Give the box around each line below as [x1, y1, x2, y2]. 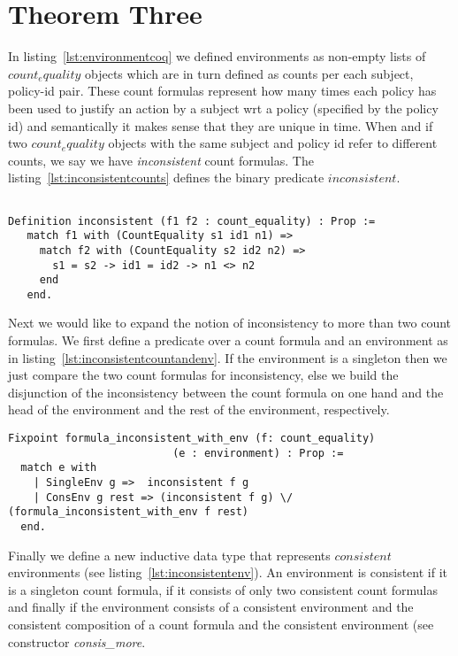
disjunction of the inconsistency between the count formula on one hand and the [8, 382, 444, 401]
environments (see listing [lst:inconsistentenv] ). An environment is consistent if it [8, 563, 448, 582]
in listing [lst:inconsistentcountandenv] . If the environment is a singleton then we [8, 348, 447, 367]
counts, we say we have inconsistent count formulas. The [8, 150, 314, 169]
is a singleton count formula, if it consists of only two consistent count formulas [8, 580, 439, 598]
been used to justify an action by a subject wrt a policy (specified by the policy [8, 98, 439, 117]
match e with [20, 461, 97, 475]
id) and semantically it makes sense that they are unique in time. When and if [8, 116, 433, 135]
